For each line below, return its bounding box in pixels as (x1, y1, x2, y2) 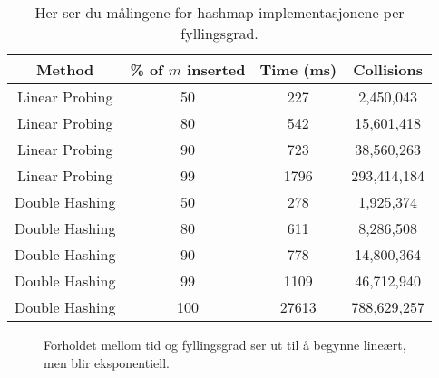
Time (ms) (259, 59, 337, 80)
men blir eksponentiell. (44, 353, 170, 372)
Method (36, 59, 94, 80)
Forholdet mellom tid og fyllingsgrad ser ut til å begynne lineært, (44, 335, 406, 354)
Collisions (353, 59, 424, 80)
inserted (187, 59, 246, 80)
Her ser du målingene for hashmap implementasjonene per (34, 2, 405, 23)
